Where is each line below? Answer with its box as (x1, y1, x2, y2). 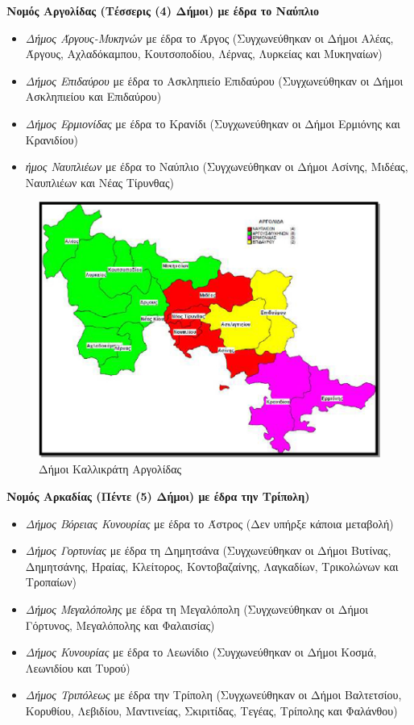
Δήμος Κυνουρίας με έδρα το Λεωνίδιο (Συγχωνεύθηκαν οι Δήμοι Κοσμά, (25, 644, 377, 660)
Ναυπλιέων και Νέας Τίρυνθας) (25, 173, 174, 190)
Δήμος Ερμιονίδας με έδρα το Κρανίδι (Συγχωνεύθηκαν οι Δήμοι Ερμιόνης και (25, 115, 400, 131)
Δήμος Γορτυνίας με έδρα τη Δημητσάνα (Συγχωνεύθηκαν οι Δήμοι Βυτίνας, (25, 542, 391, 559)
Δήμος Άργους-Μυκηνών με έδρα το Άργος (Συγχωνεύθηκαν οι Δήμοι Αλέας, (25, 29, 394, 46)
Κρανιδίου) (25, 131, 78, 148)
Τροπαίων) (25, 573, 77, 590)
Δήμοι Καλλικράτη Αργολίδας (39, 460, 182, 477)
